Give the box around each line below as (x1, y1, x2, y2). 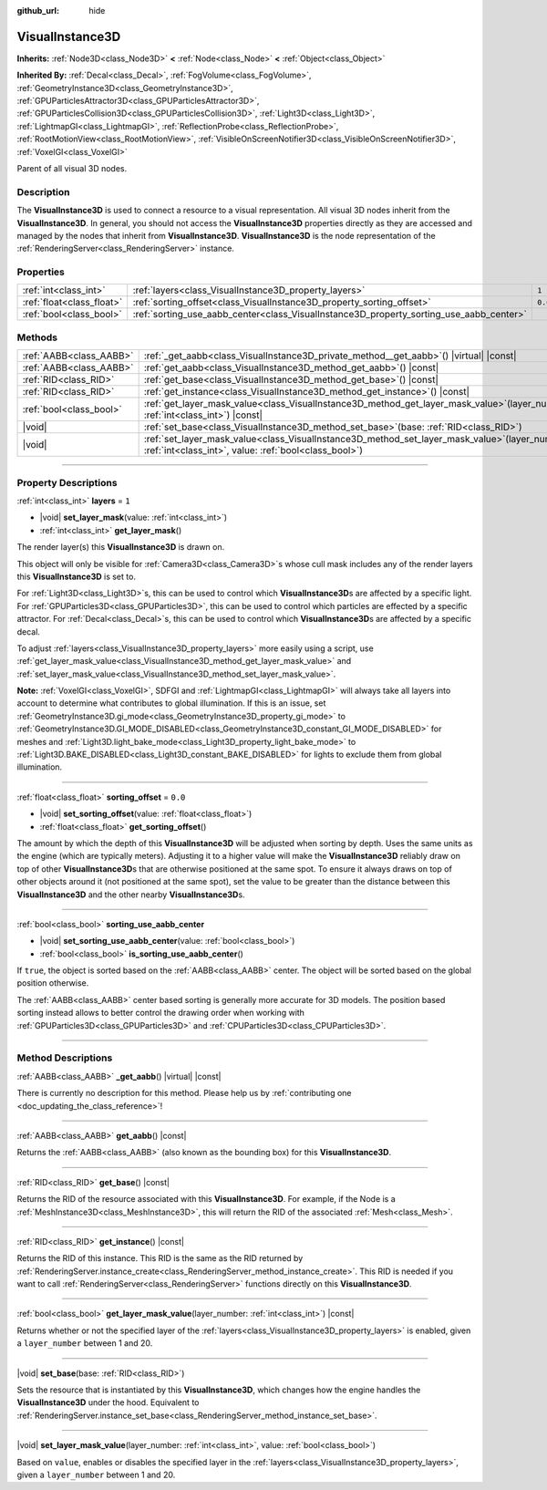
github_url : (16, 5, 59, 16)
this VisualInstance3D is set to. (16, 571, 137, 582)
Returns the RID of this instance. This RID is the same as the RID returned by (16, 1253, 304, 1264)
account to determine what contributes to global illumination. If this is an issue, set (16, 698, 326, 709)
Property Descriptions (16, 476, 118, 489)
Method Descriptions (16, 1051, 113, 1064)
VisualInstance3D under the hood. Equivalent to (16, 1397, 200, 1408)
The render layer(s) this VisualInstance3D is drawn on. (16, 542, 225, 553)
